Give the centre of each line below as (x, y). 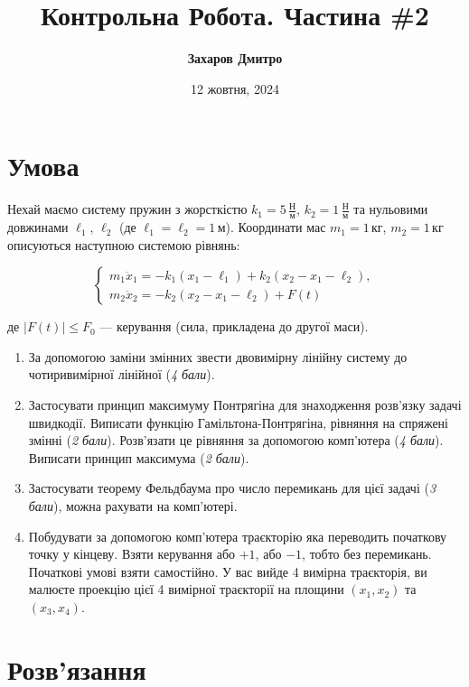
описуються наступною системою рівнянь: (124, 244)
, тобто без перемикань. (367, 554)
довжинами (38, 227)
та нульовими (391, 209)
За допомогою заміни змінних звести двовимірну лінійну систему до (218, 356)
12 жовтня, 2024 (235, 88)
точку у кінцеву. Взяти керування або (132, 554)
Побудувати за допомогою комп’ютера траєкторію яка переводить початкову (238, 536)
